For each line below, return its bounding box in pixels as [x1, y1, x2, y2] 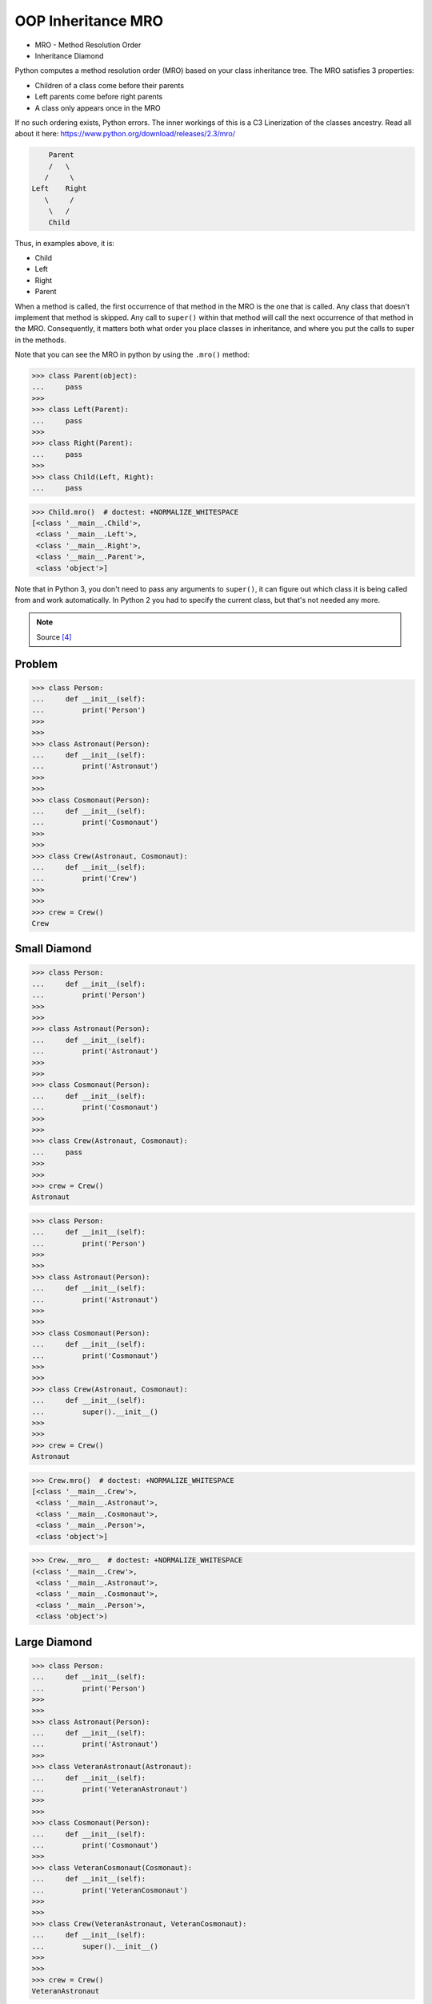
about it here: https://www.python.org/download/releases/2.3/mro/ [14, 129, 236, 139]
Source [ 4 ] [36, 632, 72, 641]
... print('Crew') [31, 874, 138, 883]
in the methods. [14, 335, 67, 345]
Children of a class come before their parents [34, 80, 184, 90]
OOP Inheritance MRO [14, 12, 164, 30]
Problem [14, 657, 58, 671]
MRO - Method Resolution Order [34, 40, 142, 50]
